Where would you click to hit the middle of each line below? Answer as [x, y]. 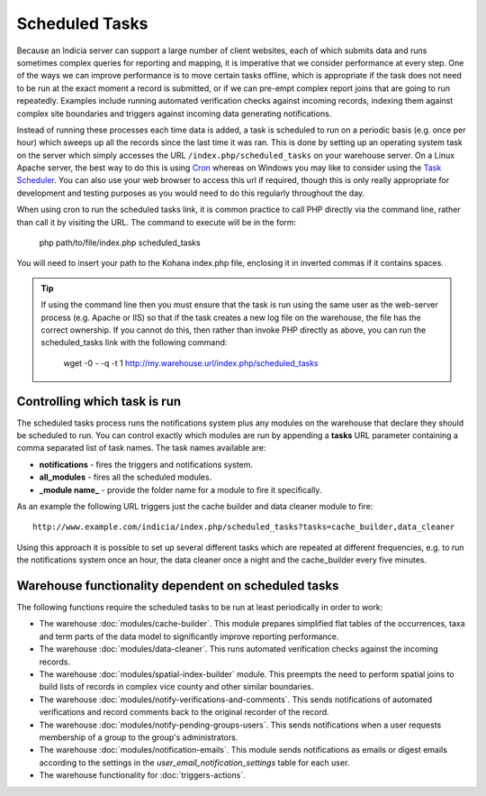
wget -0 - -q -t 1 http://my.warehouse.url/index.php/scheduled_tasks [191, 363]
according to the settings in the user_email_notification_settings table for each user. [194, 763]
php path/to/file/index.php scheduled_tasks [120, 242]
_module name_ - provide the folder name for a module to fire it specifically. [180, 489]
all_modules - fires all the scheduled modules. [126, 477]
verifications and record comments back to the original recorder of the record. [184, 712]
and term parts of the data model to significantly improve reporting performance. [189, 636]
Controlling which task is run [99, 401]
